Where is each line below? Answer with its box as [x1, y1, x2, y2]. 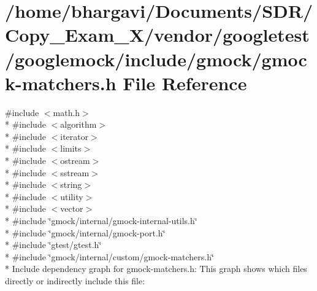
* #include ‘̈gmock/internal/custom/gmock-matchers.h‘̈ [5, 250, 214, 263]
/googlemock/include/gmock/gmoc [5, 46, 307, 71]
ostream [60, 154, 90, 167]
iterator [60, 130, 89, 142]
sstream [60, 166, 90, 179]
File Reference [123, 70, 247, 95]
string [60, 178, 82, 191]
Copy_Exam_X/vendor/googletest [5, 22, 310, 47]
